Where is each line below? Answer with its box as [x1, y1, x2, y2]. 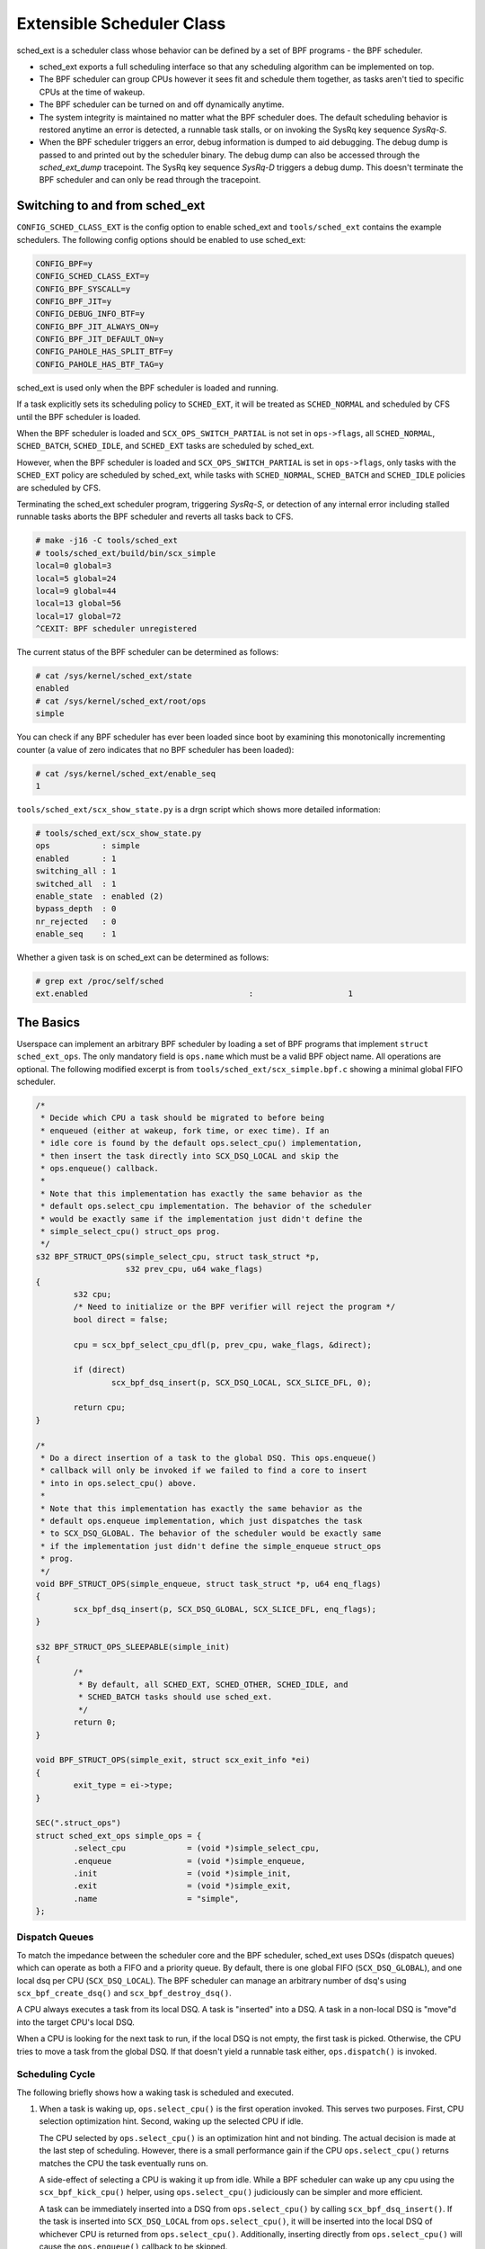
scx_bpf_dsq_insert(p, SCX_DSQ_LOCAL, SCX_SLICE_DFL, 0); [110, 1377, 373, 1387]
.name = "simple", [73, 1894, 240, 1904]
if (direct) [73, 1365, 126, 1375]
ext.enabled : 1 [35, 989, 354, 999]
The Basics [16, 1015, 81, 1030]
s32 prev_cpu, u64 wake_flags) [125, 1264, 264, 1275]
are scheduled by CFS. [16, 482, 101, 493]
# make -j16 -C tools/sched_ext [35, 535, 179, 546]
